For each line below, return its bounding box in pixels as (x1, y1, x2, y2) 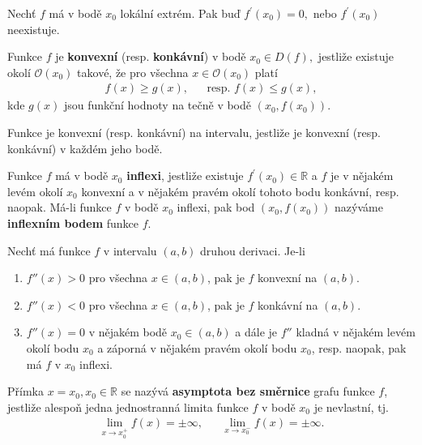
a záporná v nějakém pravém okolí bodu (97, 339, 297, 356)
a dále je (235, 323, 278, 340)
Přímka (7, 383, 44, 400)
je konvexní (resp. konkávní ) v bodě (55, 48, 246, 65)
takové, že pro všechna (77, 63, 189, 80)
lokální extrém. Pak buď (120, 5, 241, 21)
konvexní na (258, 269, 318, 286)
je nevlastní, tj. (313, 398, 389, 415)
